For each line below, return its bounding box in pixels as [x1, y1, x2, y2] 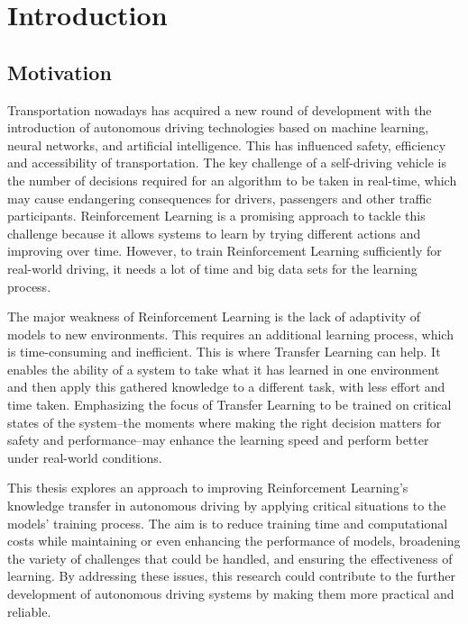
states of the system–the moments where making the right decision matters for [7, 412, 442, 431]
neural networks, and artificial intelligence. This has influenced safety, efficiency [7, 135, 446, 154]
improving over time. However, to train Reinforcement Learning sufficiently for [7, 241, 442, 260]
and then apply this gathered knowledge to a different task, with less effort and [7, 377, 445, 396]
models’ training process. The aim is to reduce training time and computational [7, 513, 448, 532]
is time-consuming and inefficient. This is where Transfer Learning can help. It [7, 342, 441, 361]
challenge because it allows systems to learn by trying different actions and [7, 223, 421, 242]
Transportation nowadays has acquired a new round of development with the [7, 100, 432, 119]
